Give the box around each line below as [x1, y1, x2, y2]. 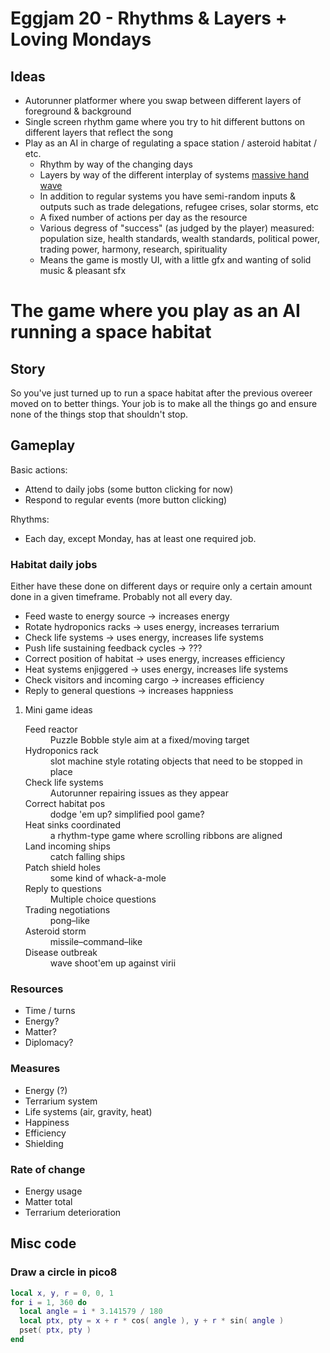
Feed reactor [24, 723, 78, 736]
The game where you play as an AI [10, 300, 301, 322]
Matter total [24, 1196, 73, 1207]
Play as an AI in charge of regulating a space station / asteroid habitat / [24, 137, 317, 149]
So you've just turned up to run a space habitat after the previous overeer [10, 387, 313, 399]
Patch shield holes [24, 862, 101, 874]
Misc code [10, 1235, 77, 1252]
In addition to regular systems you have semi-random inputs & [39, 190, 297, 202]
